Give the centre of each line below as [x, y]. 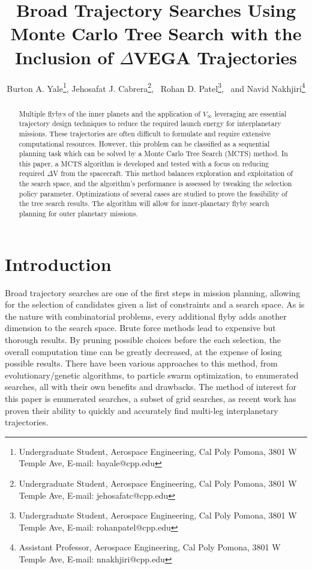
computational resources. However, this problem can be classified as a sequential [144, 143]
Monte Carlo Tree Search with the [156, 33]
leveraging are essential [250, 113]
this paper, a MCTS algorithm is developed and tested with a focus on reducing [144, 163]
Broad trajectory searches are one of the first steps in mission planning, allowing [153, 292]
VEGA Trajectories [215, 57]
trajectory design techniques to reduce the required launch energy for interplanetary [150, 123]
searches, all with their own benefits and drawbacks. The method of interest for [151, 387]
